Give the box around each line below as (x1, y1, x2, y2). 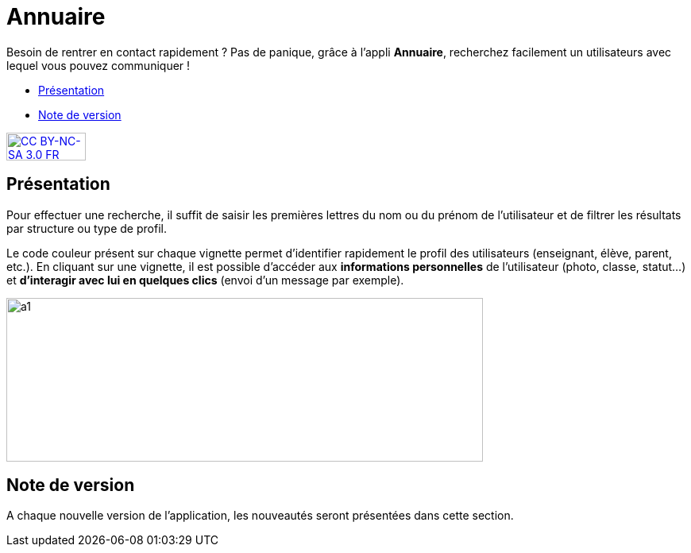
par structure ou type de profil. (6, 221, 167, 235)
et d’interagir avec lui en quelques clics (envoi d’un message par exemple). (6, 273, 404, 287)
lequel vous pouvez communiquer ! (6, 58, 191, 72)
